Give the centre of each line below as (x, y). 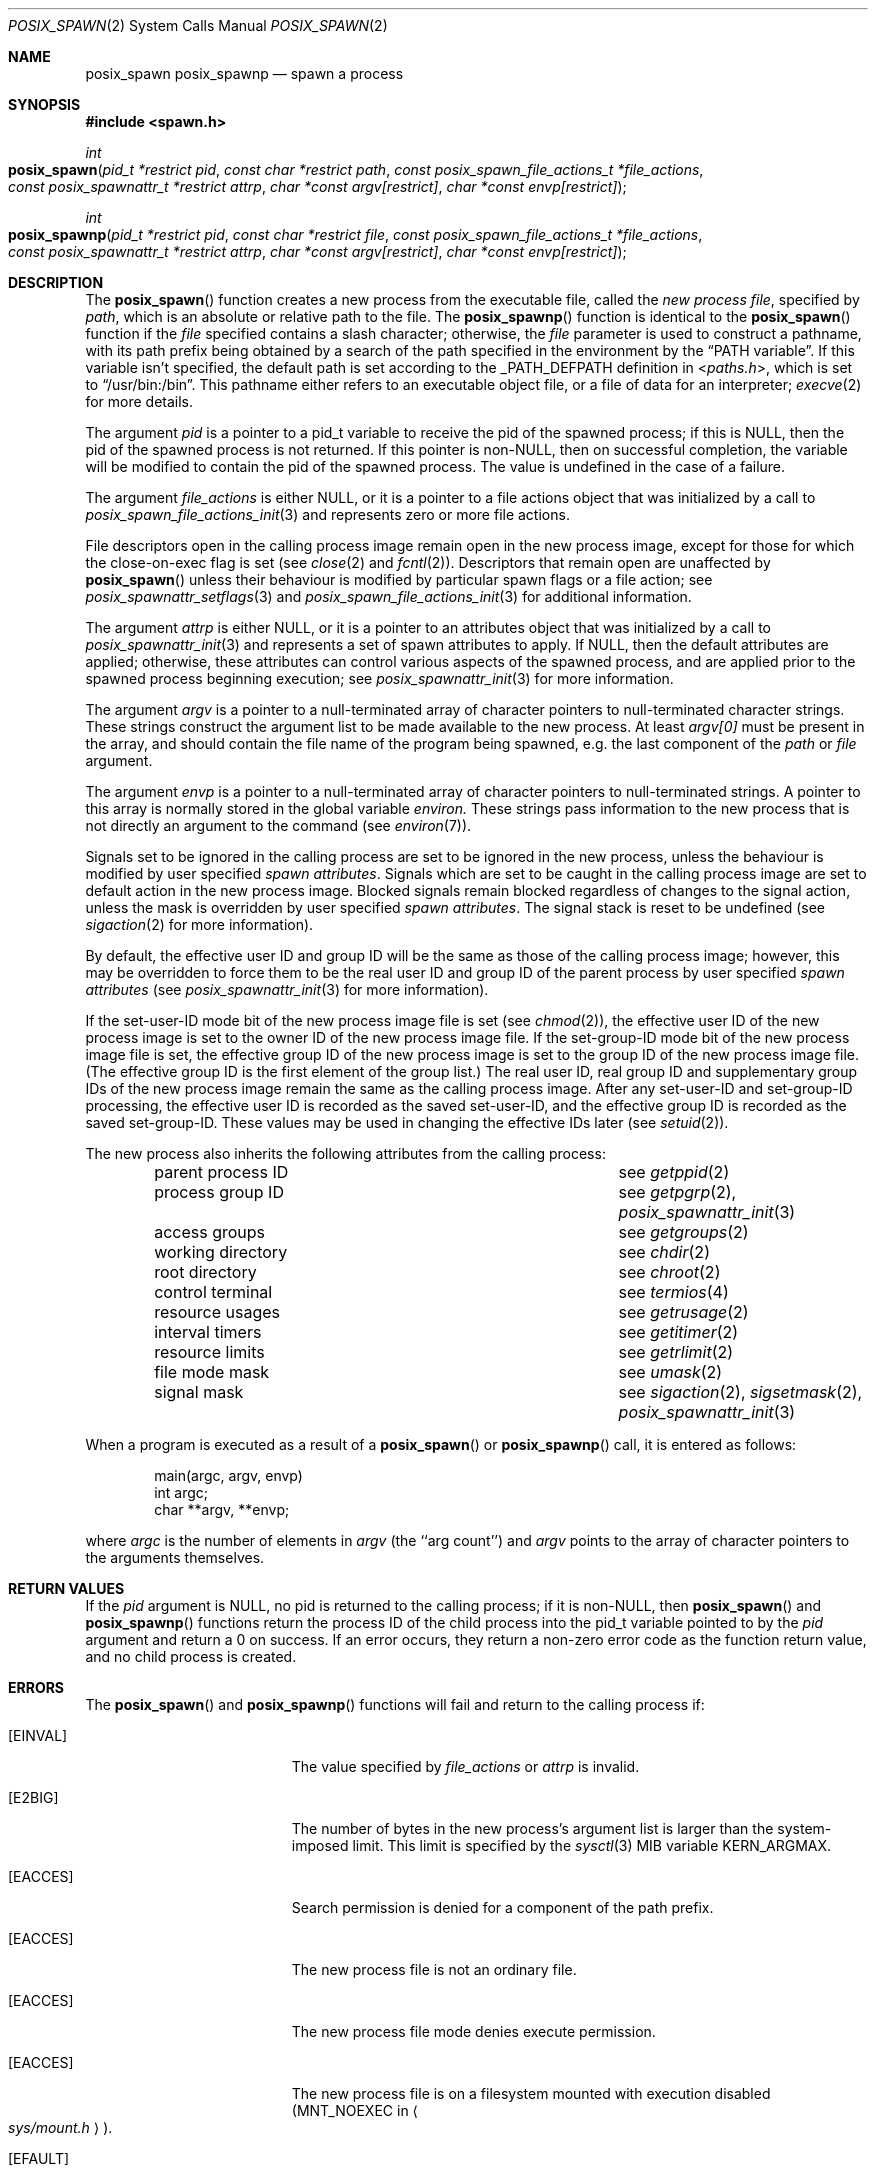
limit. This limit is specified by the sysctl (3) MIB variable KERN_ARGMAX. (592, 1845)
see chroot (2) (669, 1272)
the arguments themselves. (175, 1557)
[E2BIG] (33, 1797)
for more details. (139, 401)
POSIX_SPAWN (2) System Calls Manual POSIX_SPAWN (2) (198, 25)
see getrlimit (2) (676, 1352)
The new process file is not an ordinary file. (434, 1969)
